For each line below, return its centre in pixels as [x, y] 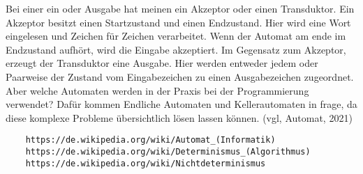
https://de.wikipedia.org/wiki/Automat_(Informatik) [150, 140]
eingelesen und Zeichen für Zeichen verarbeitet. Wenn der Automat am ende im [176, 36]
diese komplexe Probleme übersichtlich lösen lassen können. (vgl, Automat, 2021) [179, 117]
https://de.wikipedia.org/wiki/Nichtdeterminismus [146, 163]
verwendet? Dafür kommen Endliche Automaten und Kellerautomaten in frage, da [181, 104]
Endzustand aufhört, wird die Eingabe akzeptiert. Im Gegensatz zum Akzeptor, [176, 49]
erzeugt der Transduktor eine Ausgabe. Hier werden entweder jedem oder [162, 63]
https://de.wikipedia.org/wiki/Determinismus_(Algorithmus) [168, 152]
